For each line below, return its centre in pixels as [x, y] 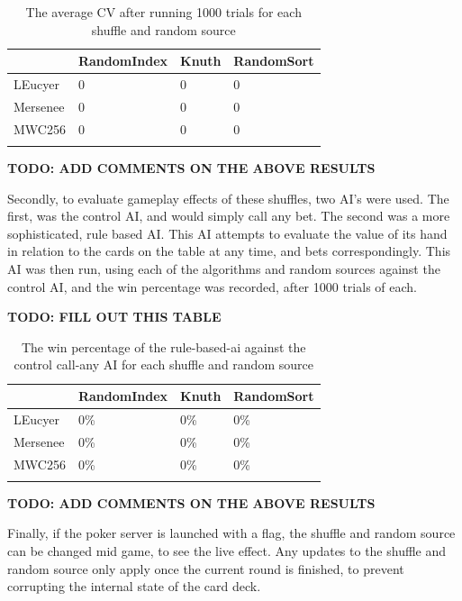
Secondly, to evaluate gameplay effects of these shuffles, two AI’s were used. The [228, 198]
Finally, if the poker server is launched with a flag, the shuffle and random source [231, 533]
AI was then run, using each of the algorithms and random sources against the [224, 269]
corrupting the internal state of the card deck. [134, 586]
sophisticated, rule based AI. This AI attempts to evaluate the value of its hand [227, 233]
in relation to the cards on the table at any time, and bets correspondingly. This [229, 251]
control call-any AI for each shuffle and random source [163, 364]
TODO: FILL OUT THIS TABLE [114, 317]
